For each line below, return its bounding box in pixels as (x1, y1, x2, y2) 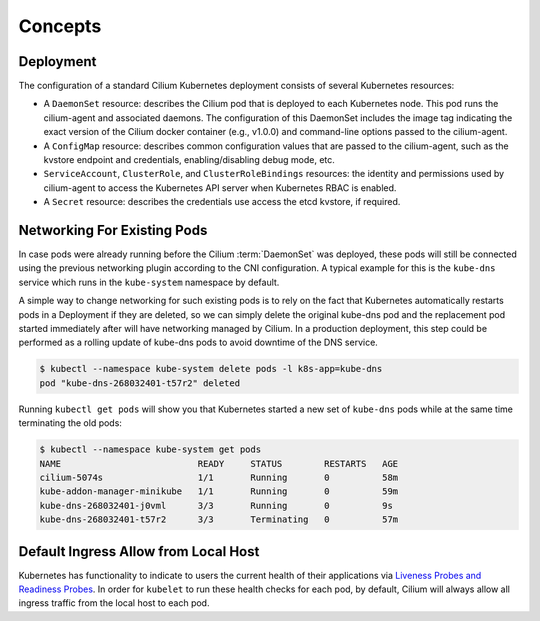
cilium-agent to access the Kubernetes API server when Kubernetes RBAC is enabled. (43, 181, 397, 194)
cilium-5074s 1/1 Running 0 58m (39, 471, 399, 483)
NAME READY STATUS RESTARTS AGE (39, 458, 399, 469)
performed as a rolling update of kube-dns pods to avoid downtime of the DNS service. (18, 336, 379, 349)
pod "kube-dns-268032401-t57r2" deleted (39, 377, 240, 389)
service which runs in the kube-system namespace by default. (18, 276, 280, 288)
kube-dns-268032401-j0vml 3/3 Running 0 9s (39, 500, 394, 511)
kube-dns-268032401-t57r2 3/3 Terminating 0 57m (39, 514, 399, 525)
